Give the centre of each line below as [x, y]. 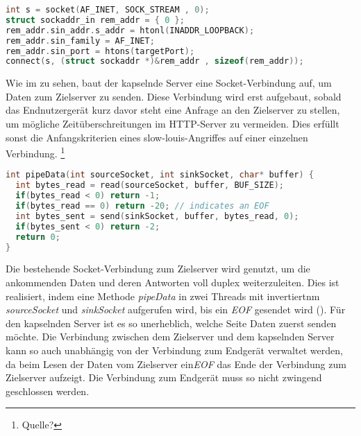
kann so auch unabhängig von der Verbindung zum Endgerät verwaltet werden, [174, 350]
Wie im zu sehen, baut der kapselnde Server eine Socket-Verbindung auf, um [169, 83]
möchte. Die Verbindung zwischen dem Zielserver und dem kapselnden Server [170, 337]
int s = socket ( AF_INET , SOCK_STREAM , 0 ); [108, 10]
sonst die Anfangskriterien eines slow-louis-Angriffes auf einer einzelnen [157, 137]
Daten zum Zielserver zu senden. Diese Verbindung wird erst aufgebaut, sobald [174, 96]
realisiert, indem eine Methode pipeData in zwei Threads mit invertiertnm [163, 296]
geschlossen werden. [48, 391]
